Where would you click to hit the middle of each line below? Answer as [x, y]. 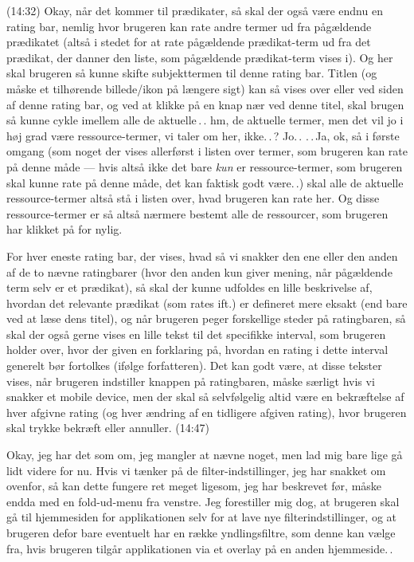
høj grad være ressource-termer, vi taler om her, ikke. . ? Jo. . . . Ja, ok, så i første [203, 135]
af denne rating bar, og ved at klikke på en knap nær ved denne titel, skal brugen [205, 104]
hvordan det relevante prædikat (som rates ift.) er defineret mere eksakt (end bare [207, 303]
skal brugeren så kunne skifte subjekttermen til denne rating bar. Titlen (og [192, 73]
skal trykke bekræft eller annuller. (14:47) [108, 428]
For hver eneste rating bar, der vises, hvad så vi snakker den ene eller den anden [202, 255]
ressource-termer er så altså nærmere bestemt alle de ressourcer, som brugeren [197, 213]
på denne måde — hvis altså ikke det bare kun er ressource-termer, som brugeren [205, 166]
